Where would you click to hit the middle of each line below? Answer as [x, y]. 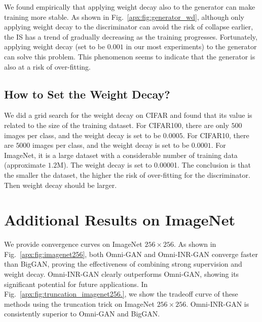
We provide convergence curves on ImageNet [73, 244]
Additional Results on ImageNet [120, 220]
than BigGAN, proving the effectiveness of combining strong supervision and [123, 264]
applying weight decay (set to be [55, 46]
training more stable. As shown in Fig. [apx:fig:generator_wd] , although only [124, 17]
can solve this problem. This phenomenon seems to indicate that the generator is [130, 56]
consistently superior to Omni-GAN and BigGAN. [82, 314]
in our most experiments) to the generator [191, 46]
